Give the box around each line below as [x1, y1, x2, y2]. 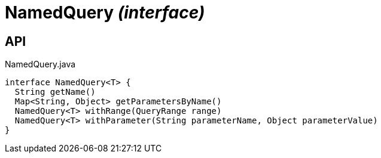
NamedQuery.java [5, 59, 76, 70]
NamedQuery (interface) [5, 2, 205, 23]
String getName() [14, 87, 96, 97]
